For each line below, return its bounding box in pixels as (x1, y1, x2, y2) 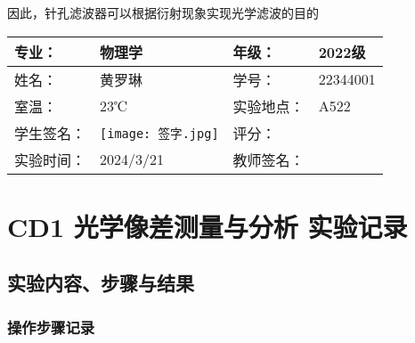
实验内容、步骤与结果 (7, 269, 194, 297)
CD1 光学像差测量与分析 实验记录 (7, 208, 408, 244)
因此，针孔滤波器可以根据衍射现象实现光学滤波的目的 (7, 4, 319, 21)
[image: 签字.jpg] (100, 126, 219, 141)
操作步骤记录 (7, 315, 95, 338)
